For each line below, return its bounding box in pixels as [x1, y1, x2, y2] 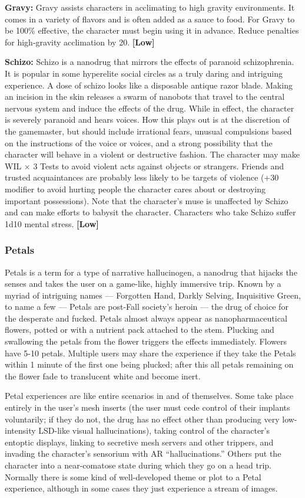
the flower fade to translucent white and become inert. [5, 369, 201, 382]
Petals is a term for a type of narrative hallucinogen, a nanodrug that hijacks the [5, 266, 297, 278]
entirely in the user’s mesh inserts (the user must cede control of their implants [5, 401, 290, 414]
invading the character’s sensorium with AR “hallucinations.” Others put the [5, 447, 281, 460]
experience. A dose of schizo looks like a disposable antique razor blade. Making [5, 78, 293, 91]
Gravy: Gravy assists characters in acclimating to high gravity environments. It [5, 1, 295, 13]
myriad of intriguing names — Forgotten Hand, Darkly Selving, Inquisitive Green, [5, 289, 301, 301]
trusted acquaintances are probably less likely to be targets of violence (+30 [5, 171, 279, 184]
